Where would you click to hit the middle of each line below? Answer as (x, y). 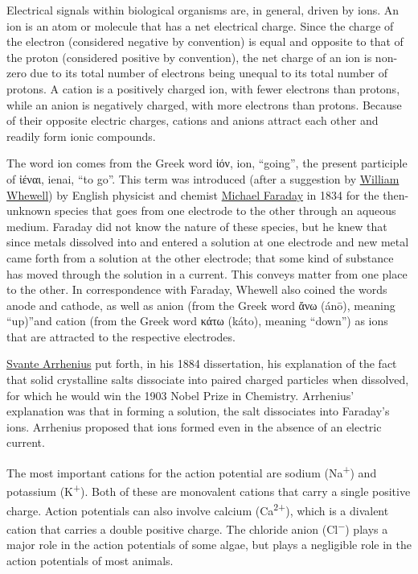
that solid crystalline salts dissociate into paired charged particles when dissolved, (208, 380)
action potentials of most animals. (90, 560)
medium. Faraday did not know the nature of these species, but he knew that (197, 226)
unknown (29, 211)
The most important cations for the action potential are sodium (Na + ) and (192, 471)
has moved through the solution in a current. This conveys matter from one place (207, 273)
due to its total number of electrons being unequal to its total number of (209, 73)
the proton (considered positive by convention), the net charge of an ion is (189, 57)
